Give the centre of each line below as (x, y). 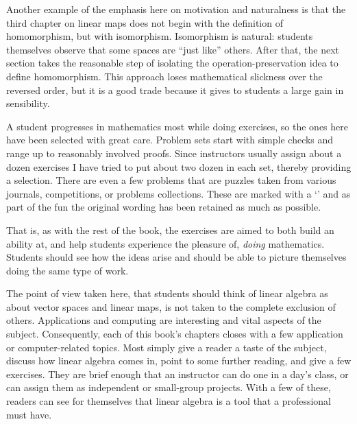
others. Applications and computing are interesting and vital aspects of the (164, 320)
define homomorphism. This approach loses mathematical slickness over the (164, 76)
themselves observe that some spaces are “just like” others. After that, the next (173, 49)
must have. (29, 414)
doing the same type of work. (67, 270)
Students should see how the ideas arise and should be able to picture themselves (176, 257)
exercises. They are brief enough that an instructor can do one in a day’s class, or (177, 374)
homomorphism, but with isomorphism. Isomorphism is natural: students (160, 36)
